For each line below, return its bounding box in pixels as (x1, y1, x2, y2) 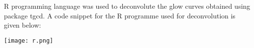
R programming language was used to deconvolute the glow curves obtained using (4, 1, 251, 11)
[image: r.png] (4, 37, 54, 44)
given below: (4, 20, 41, 30)
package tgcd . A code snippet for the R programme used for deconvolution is (4, 10, 236, 20)
